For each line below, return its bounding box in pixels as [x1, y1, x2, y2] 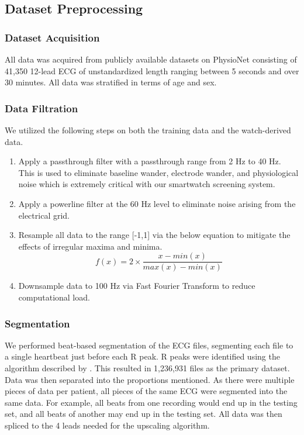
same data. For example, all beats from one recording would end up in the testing [5, 396, 298, 408]
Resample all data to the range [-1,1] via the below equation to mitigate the [18, 229, 291, 241]
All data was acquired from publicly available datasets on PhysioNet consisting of [5, 53, 297, 65]
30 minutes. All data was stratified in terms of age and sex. [5, 76, 217, 88]
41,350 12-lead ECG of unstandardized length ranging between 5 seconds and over [5, 64, 299, 77]
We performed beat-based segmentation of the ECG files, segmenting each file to [5, 339, 293, 351]
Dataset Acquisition [5, 30, 100, 44]
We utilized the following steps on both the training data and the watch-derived [5, 124, 291, 136]
